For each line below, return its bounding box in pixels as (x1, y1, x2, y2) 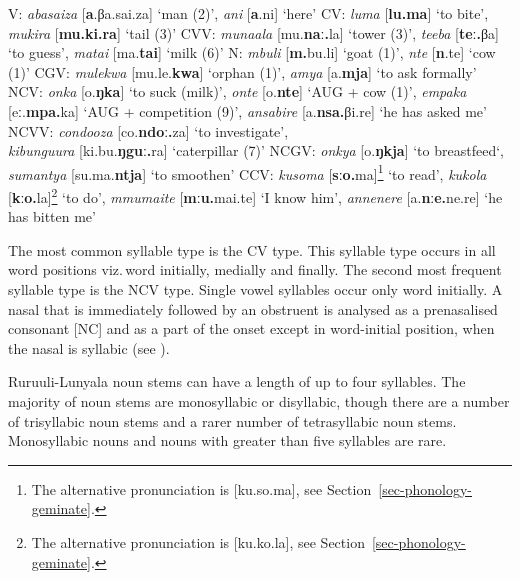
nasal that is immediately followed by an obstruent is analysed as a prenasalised (8, 298, 498, 319)
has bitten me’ (8, 206, 96, 227)
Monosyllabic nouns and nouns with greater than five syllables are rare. (8, 430, 447, 451)
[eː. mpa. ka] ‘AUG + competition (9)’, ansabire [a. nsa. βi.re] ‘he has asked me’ (8, 100, 487, 121)
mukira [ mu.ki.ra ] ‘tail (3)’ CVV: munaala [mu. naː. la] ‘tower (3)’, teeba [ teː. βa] (8, 22, 499, 43)
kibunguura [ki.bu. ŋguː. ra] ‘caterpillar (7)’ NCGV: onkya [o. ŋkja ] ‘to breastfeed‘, (8, 140, 504, 161)
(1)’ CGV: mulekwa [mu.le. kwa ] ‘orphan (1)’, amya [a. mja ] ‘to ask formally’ (8, 61, 477, 82)
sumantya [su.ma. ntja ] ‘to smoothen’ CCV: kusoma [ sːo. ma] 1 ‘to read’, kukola (8, 160, 487, 184)
